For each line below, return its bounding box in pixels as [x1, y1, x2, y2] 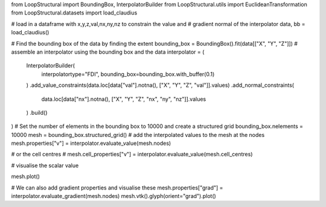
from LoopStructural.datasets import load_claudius [11, 9, 138, 16]
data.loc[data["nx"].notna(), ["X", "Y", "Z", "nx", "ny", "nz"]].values [41, 95, 206, 103]
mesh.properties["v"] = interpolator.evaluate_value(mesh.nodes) [11, 139, 171, 147]
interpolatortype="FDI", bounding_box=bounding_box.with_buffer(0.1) [41, 70, 215, 78]
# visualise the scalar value [11, 162, 79, 169]
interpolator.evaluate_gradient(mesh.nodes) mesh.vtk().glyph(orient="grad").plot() [11, 193, 217, 200]
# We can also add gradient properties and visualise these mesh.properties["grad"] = [11, 184, 223, 191]
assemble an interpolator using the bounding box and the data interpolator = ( [11, 48, 205, 56]
